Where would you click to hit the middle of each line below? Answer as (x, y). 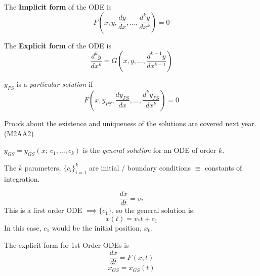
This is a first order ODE (43, 210)
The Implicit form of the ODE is (58, 7)
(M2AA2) (19, 133)
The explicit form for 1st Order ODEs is (67, 244)
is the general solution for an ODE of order (149, 150)
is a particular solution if (55, 84)
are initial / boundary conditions (140, 167)
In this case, (23, 228)
